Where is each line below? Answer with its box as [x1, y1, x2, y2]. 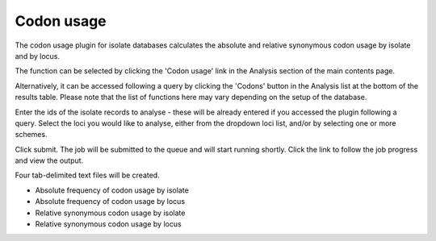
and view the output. [15, 156, 84, 165]
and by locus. [15, 51, 61, 60]
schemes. [15, 130, 48, 139]
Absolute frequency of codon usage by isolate [35, 185, 189, 195]
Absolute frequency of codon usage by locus [35, 197, 186, 206]
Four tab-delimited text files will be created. [15, 170, 161, 181]
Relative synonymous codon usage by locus [35, 219, 182, 229]
